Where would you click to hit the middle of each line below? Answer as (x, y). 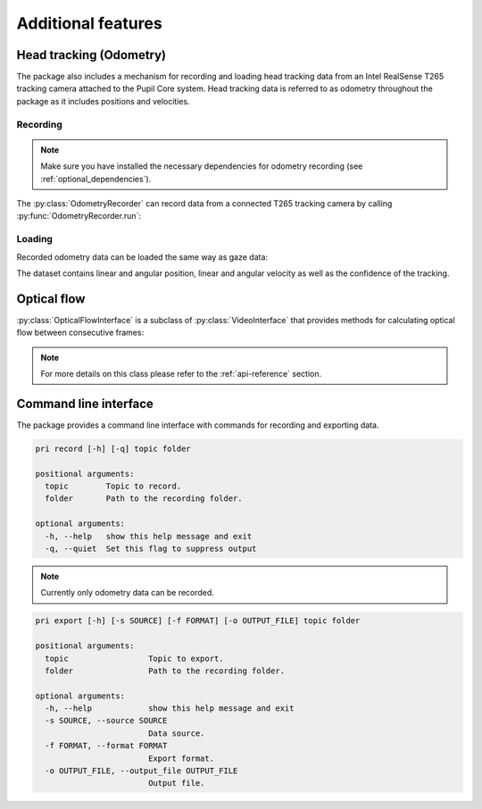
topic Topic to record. (113, 486)
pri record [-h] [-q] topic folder (113, 448)
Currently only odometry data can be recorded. (127, 593)
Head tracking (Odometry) (91, 55)
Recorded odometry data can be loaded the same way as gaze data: (142, 257)
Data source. (176, 733)
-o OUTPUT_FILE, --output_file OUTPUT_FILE (141, 771)
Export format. (181, 758)
